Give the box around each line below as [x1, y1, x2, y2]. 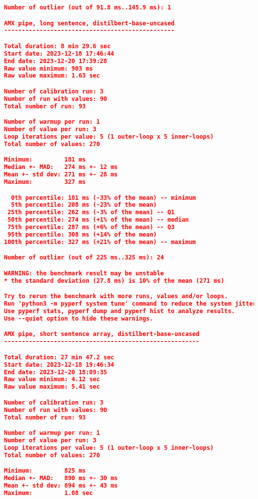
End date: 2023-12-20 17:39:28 [4, 57, 107, 65]
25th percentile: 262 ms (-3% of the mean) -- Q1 [7, 209, 175, 216]
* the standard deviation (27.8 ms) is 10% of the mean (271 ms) [4, 277, 225, 284]
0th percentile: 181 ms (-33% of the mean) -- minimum [11, 194, 196, 201]
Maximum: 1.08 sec [4, 489, 93, 497]
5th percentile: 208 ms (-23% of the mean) [11, 201, 157, 209]
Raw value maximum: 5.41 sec [4, 383, 100, 391]
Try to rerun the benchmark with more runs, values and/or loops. [4, 293, 228, 300]
